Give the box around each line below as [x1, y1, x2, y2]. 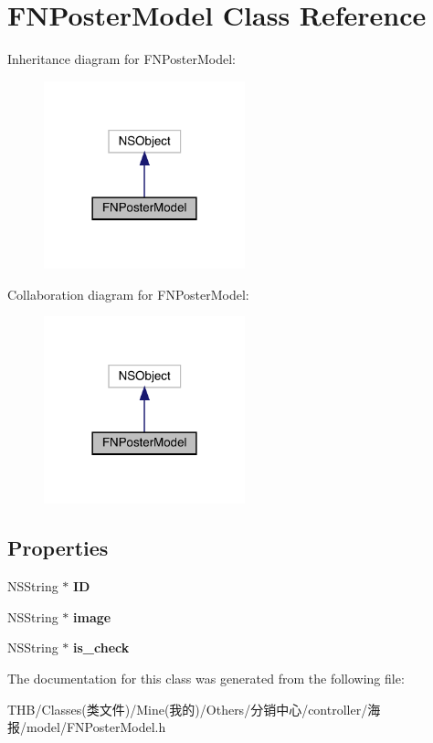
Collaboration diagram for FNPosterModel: [7, 284, 249, 303]
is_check [73, 638, 130, 657]
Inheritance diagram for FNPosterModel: [7, 49, 236, 69]
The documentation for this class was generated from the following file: [7, 669, 405, 688]
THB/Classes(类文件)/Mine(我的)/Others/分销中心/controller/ [7, 699, 368, 718]
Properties [7, 534, 109, 562]
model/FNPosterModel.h [26, 717, 166, 737]
